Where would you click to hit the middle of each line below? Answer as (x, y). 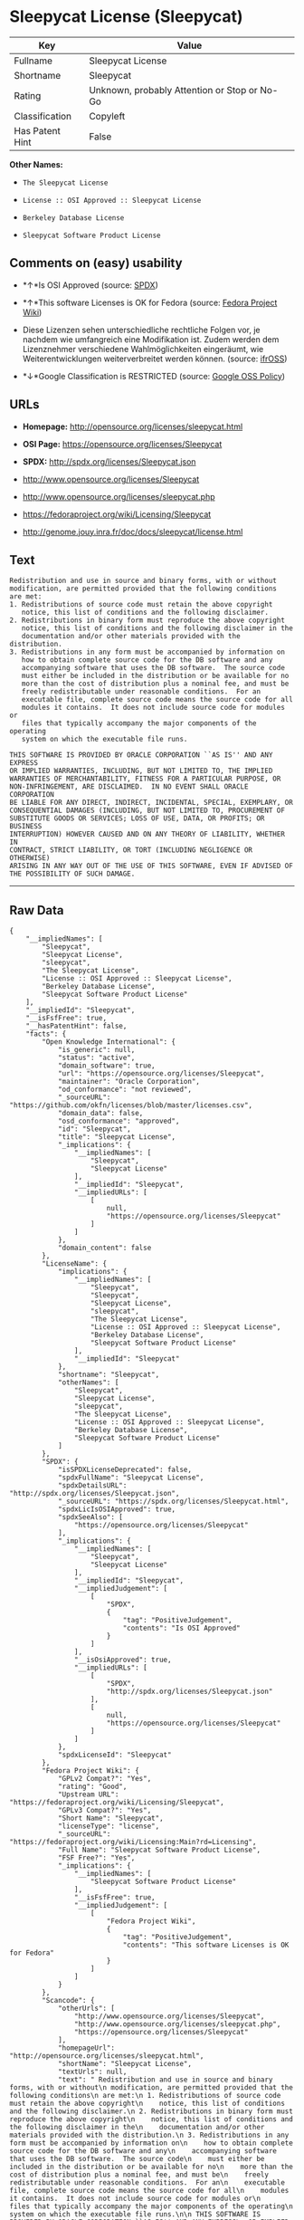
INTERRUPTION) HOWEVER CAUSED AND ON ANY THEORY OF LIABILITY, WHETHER (147, 835)
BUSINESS (26, 827)
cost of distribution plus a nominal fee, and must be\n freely (139, 2175)
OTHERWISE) (30, 858)
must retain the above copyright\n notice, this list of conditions (147, 2104)
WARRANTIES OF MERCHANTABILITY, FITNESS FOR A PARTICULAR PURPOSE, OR (145, 779)
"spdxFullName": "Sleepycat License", (131, 1478)
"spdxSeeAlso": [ (90, 1517)
